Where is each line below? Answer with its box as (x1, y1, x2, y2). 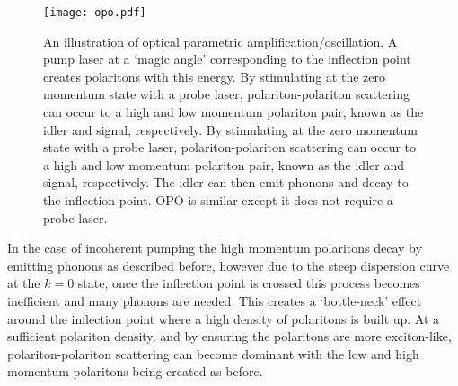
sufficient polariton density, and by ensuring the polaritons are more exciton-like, (7, 327, 452, 346)
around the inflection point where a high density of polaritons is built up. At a (7, 309, 440, 328)
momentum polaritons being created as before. (7, 362, 263, 381)
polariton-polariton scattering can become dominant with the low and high (7, 344, 419, 363)
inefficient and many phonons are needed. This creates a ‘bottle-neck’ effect (7, 291, 422, 310)
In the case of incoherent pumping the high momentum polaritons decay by (7, 238, 422, 257)
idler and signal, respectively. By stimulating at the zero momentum (43, 120, 418, 139)
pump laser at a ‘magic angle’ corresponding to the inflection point (43, 49, 411, 68)
